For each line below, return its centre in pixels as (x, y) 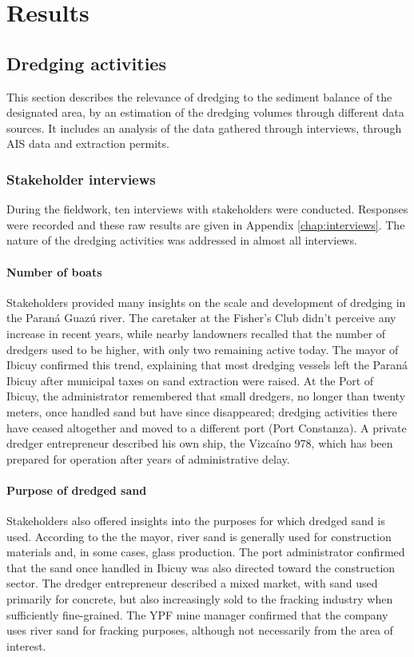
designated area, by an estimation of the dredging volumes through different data (205, 112)
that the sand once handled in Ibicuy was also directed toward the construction (201, 567)
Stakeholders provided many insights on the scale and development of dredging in (206, 302)
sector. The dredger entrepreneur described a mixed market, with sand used (192, 583)
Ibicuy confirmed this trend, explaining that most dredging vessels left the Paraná (207, 365)
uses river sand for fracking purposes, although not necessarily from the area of (200, 630)
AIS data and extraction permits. (88, 143)
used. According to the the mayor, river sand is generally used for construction (199, 536)
